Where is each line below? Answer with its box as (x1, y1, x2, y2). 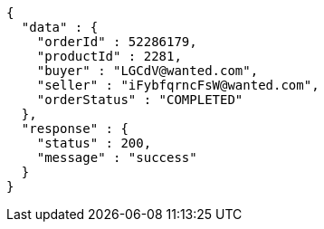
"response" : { (21, 121, 129, 136)
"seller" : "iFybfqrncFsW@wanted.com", (36, 78, 319, 92)
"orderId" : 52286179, (36, 34, 197, 49)
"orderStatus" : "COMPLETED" (36, 92, 243, 107)
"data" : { (21, 20, 99, 34)
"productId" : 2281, (36, 49, 182, 63)
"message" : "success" (36, 150, 197, 165)
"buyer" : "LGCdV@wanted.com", (36, 63, 259, 78)
